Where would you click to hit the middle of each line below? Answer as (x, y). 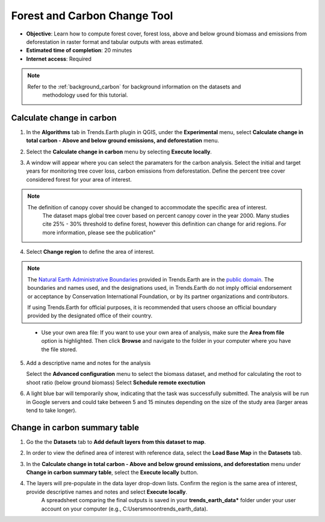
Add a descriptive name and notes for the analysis (88, 363)
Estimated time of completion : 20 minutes (79, 51)
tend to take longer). (51, 410)
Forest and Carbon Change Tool (92, 16)
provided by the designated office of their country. (90, 316)
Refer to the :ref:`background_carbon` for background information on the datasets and (134, 87)
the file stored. (59, 349)
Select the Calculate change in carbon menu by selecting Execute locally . (119, 152)
